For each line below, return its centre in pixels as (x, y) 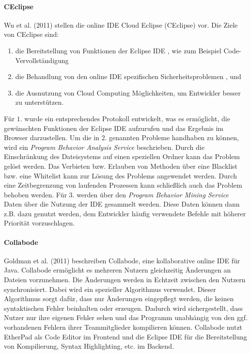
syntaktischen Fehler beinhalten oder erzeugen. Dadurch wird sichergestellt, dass (124, 308)
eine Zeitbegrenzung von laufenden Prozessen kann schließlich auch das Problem (123, 185)
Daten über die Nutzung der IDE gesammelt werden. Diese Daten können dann (122, 204)
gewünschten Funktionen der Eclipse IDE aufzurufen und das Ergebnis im (114, 128)
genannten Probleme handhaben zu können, (174, 137)
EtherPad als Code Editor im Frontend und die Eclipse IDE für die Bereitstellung (125, 336)
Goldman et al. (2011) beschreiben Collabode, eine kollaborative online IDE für (122, 260)
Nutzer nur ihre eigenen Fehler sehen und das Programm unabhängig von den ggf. (126, 317)
